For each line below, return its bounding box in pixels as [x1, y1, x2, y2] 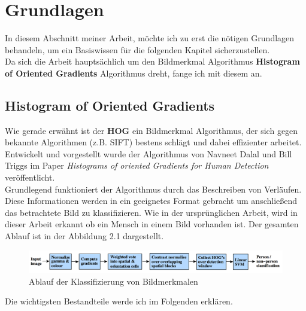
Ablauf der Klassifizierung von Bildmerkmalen [29, 275, 198, 287]
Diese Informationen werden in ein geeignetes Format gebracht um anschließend [5, 194, 298, 207]
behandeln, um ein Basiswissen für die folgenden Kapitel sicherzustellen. [5, 43, 270, 56]
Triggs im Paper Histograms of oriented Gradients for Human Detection [5, 159, 269, 172]
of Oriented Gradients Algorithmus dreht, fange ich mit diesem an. [5, 66, 262, 79]
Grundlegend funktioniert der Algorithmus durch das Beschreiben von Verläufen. [5, 182, 302, 195]
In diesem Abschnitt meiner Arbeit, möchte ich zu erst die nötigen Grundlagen [5, 32, 295, 44]
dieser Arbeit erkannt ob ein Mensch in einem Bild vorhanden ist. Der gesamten [5, 218, 299, 230]
